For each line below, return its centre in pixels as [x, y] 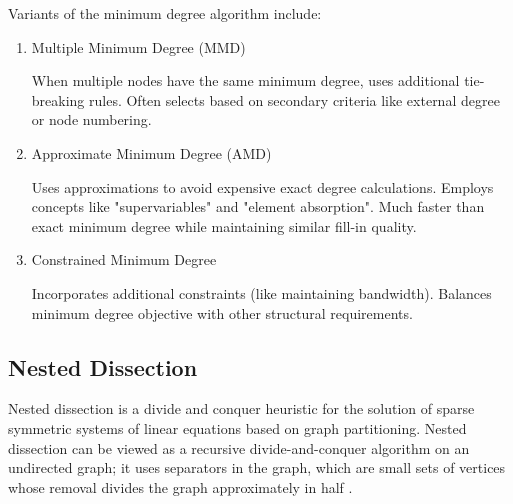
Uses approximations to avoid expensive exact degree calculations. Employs [262, 186]
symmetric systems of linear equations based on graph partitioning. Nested [237, 427]
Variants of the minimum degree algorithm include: [165, 13]
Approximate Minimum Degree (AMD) [151, 152]
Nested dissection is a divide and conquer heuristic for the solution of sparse [241, 408]
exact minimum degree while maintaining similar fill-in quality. [224, 225]
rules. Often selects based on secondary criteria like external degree [294, 99]
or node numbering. [91, 119]
